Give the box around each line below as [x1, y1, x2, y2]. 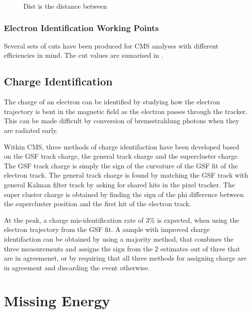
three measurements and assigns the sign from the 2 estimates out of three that [4, 243, 240, 253]
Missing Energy [4, 291, 110, 311]
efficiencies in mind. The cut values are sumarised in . [4, 50, 164, 60]
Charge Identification [4, 74, 113, 89]
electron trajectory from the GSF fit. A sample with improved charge [4, 224, 210, 234]
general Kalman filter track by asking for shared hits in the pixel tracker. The [4, 179, 235, 189]
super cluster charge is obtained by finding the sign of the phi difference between [4, 189, 244, 199]
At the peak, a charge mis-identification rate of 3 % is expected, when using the [4, 214, 239, 225]
